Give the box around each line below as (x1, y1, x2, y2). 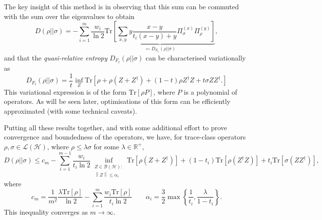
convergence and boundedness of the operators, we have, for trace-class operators (4, 132, 246, 142)
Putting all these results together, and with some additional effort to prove (4, 122, 227, 132)
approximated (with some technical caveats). (4, 105, 137, 116)
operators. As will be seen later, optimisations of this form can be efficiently (4, 96, 230, 106)
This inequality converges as (4, 206, 88, 217)
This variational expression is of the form (4, 86, 127, 97)
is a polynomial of (184, 86, 237, 97)
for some (94, 141, 119, 151)
